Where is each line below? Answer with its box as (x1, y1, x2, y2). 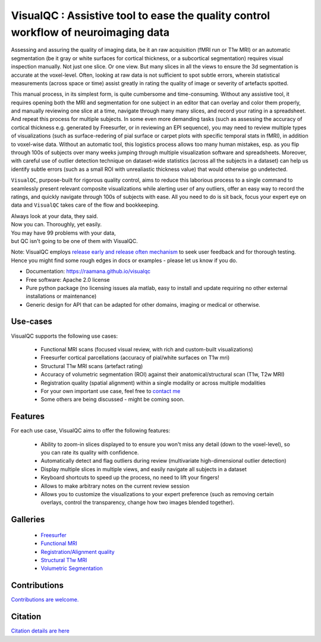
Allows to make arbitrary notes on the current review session (40, 482, 190, 490)
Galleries (11, 515, 45, 525)
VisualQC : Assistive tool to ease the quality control (11, 9, 270, 22)
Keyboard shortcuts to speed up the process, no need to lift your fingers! (40, 474, 219, 481)
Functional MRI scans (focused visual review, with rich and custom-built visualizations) (40, 345, 253, 353)
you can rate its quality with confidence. (40, 449, 139, 456)
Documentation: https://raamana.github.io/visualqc (26, 268, 151, 275)
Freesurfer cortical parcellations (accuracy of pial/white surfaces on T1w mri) (40, 354, 230, 361)
